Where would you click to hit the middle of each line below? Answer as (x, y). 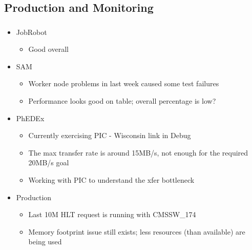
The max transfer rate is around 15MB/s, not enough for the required (138, 152)
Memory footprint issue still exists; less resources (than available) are (137, 231)
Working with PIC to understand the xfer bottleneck (111, 180)
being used (45, 242)
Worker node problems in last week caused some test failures (124, 83)
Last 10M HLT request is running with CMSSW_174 (112, 214)
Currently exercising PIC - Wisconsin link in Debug (110, 135)
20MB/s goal (49, 162)
